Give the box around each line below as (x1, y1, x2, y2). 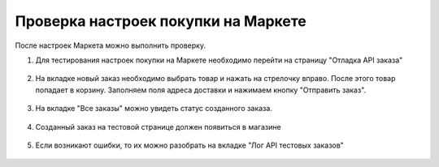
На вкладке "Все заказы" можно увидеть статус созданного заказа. (35, 104, 272, 113)
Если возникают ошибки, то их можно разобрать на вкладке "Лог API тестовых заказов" (35, 140, 345, 150)
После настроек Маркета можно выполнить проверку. (15, 41, 206, 50)
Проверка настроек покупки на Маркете (15, 12, 306, 30)
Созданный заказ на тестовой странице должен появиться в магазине (35, 122, 281, 131)
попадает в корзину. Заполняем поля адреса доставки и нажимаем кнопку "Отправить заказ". (35, 85, 367, 95)
